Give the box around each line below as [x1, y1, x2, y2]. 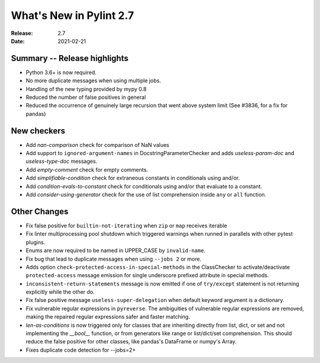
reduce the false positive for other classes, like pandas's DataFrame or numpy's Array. [25, 338, 237, 345]
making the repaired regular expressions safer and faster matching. [25, 313, 190, 320]
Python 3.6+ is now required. [25, 69, 97, 76]
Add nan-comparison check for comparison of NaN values [25, 141, 169, 148]
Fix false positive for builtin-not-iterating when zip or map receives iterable [25, 222, 228, 229]
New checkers [11, 126, 65, 136]
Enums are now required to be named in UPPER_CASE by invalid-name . [25, 247, 206, 254]
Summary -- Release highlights [11, 53, 129, 63]
